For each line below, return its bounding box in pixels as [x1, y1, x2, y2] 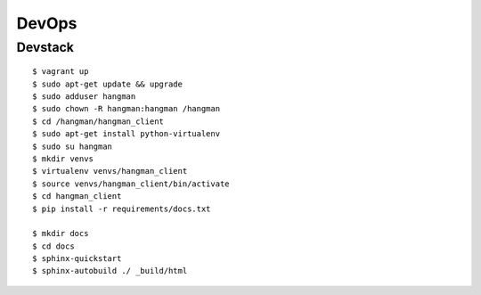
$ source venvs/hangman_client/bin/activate [32, 178, 231, 189]
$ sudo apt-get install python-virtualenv [32, 129, 221, 139]
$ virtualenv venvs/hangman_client [32, 166, 188, 176]
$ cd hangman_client [32, 192, 122, 201]
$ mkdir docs [32, 228, 89, 239]
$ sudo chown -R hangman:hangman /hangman [32, 103, 221, 114]
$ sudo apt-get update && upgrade [32, 78, 183, 89]
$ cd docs [32, 241, 75, 251]
